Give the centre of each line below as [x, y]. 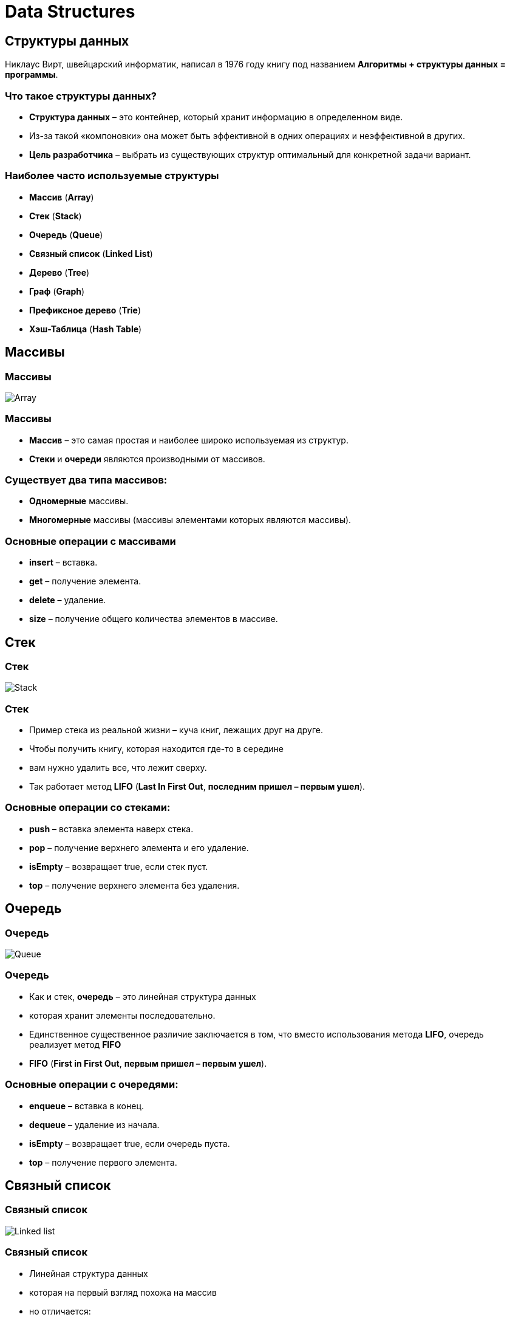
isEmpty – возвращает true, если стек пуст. [119, 866]
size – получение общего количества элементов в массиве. [154, 619]
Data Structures [70, 12]
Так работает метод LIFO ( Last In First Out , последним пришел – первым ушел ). [197, 787]
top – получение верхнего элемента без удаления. [134, 885]
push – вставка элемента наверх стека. [111, 829]
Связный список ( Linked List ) [91, 253]
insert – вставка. [63, 563]
